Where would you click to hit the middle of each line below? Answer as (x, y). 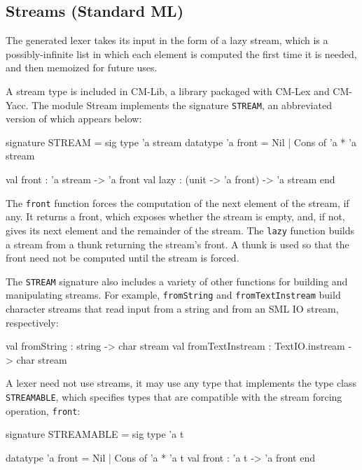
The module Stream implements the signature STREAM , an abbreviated (182, 105)
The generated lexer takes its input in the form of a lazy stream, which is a (167, 40)
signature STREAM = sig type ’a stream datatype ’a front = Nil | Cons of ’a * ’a (181, 142)
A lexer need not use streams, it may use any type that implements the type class (181, 383)
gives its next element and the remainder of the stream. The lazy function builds (180, 230)
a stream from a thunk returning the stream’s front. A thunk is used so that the (177, 244)
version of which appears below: (74, 119)
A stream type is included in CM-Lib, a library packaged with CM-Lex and (168, 91)
